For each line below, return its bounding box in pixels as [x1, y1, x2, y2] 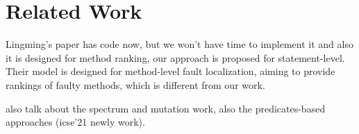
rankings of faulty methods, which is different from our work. [6, 77, 265, 92]
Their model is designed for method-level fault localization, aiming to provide [6, 64, 335, 78]
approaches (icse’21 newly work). [6, 115, 145, 129]
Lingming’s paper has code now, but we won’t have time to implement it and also [6, 37, 353, 51]
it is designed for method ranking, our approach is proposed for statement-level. [6, 50, 345, 65]
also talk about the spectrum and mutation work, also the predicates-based [6, 101, 326, 115]
